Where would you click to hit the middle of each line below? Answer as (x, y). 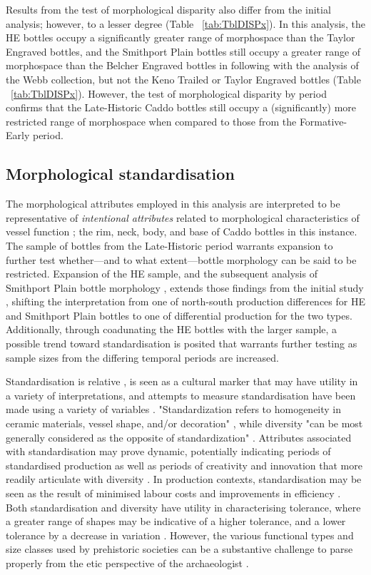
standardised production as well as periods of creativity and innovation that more (184, 465)
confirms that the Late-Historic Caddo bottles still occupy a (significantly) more (181, 107)
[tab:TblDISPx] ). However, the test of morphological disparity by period (169, 93)
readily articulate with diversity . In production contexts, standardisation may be (184, 479)
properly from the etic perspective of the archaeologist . (127, 563)
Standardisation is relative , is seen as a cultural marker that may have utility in (182, 381)
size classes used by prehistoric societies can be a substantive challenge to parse (179, 549)
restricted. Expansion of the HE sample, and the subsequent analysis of (162, 274)
